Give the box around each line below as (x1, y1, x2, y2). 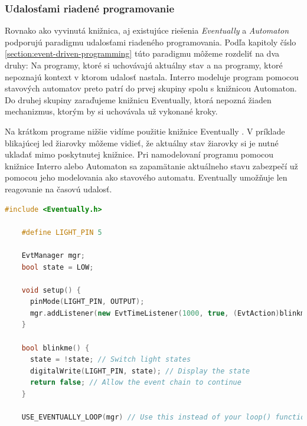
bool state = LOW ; (21, 263, 94, 271)
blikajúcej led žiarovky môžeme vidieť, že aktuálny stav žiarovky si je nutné (5, 136, 279, 149)
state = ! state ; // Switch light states (30, 355, 191, 364)
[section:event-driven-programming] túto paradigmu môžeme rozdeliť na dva (5, 47, 279, 60)
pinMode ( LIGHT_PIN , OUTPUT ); (30, 297, 145, 306)
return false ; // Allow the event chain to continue (30, 378, 241, 387)
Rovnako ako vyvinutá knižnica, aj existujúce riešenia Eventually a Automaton (5, 24, 289, 37)
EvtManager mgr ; (21, 251, 86, 260)
